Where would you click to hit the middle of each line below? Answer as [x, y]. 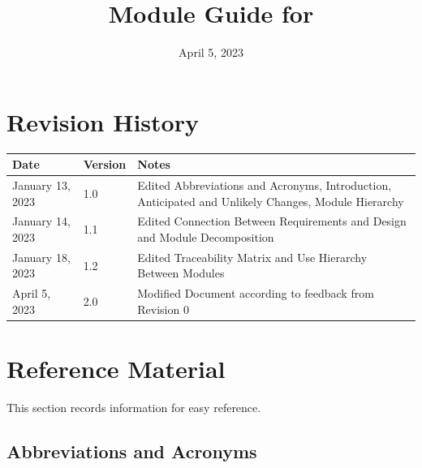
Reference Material [116, 369]
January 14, [41, 221]
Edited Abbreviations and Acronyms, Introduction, [265, 185]
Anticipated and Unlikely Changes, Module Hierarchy [271, 201]
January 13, [41, 185]
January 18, [41, 257]
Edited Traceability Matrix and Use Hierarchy [252, 257]
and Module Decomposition [206, 237]
